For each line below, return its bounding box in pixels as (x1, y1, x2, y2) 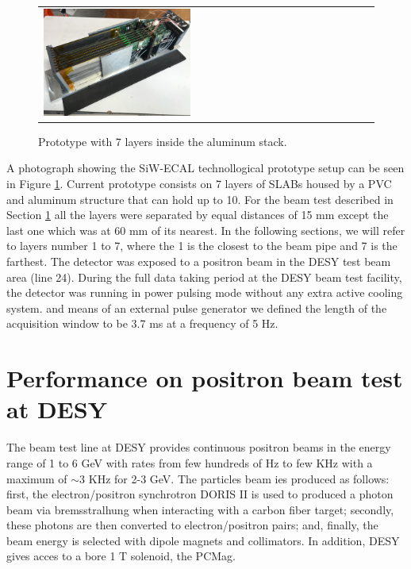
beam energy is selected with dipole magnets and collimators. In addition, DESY (6, 532, 400, 548)
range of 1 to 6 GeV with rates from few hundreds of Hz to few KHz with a (6, 454, 373, 471)
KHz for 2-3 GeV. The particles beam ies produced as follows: (88, 470, 390, 486)
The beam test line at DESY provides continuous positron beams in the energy (6, 439, 391, 456)
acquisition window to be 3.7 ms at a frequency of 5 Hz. (6, 315, 278, 332)
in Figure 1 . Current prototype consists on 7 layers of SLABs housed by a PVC (6, 175, 392, 192)
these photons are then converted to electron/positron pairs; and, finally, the (6, 517, 378, 533)
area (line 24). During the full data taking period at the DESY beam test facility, (6, 268, 402, 285)
